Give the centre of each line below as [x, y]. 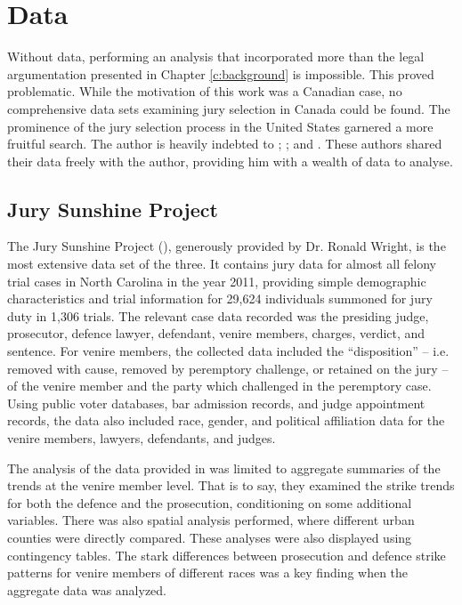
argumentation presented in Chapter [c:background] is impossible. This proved [221, 73]
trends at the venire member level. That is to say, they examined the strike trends [231, 485]
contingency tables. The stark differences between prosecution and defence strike [227, 555]
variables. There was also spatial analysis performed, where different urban [211, 520]
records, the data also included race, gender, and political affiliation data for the [226, 420]
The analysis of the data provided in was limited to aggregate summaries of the [224, 468]
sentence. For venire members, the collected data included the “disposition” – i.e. [228, 351]
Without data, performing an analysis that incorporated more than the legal [216, 56]
